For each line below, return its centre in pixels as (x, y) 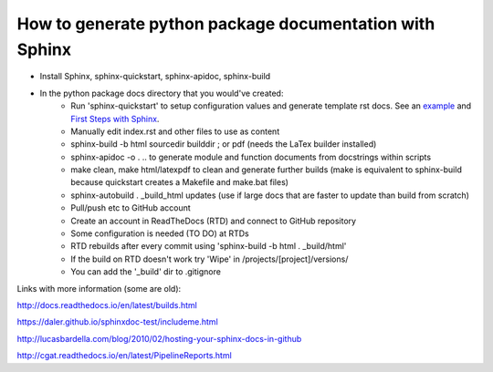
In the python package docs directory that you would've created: (162, 93)
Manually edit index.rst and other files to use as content (175, 131)
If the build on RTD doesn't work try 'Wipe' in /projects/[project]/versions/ (210, 259)
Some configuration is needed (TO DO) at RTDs (160, 233)
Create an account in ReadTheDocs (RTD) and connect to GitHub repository (213, 221)
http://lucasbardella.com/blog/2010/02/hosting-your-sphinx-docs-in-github (159, 338)
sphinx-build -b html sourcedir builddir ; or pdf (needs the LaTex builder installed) (224, 144)
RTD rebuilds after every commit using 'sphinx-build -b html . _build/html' (209, 246)
